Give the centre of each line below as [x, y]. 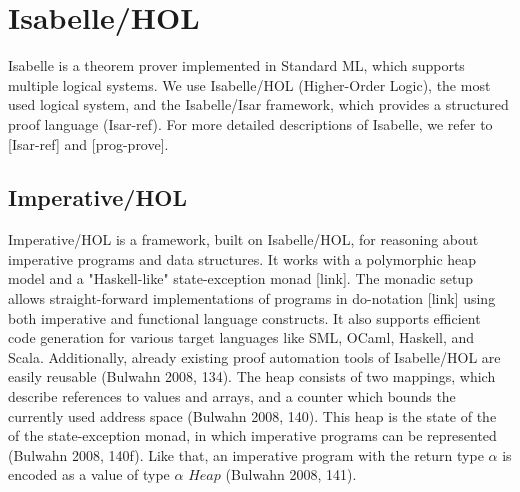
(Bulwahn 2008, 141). [291, 474]
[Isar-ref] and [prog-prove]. [88, 143]
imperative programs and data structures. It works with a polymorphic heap [242, 258]
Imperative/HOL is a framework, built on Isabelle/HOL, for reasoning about [243, 239]
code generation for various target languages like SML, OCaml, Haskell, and [241, 337]
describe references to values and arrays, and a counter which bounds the [232, 396]
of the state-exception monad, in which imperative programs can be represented [252, 435]
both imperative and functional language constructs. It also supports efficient [244, 317]
